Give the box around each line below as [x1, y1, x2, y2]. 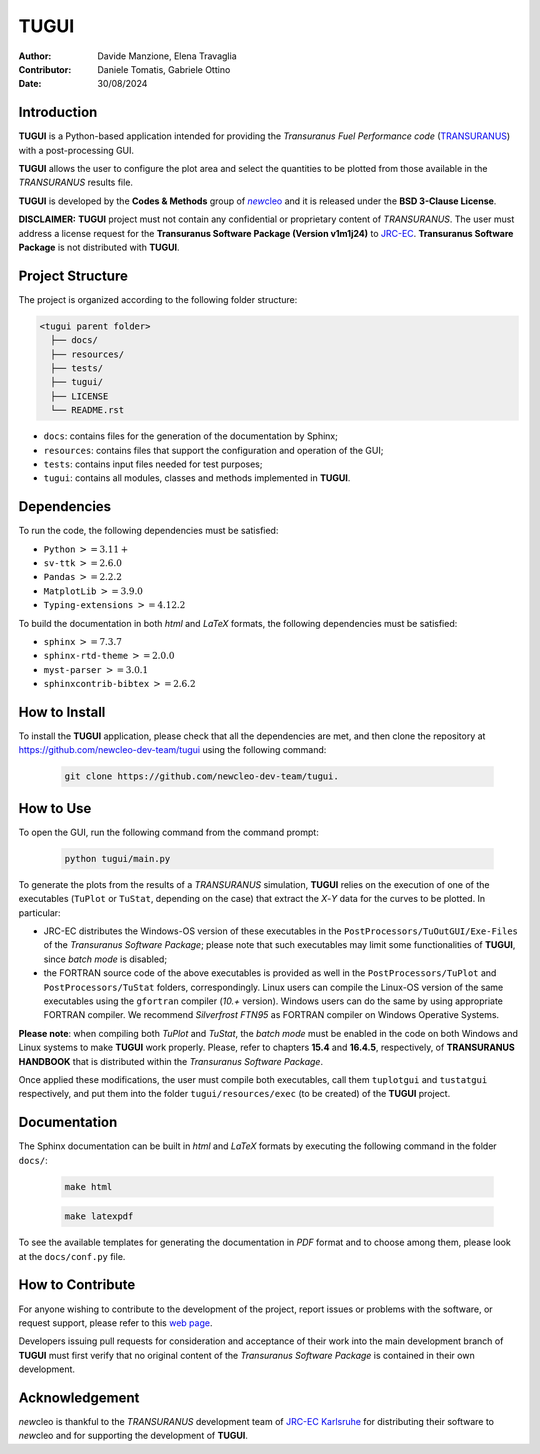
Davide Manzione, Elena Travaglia [97, 50, 237, 62]
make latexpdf [64, 1211, 134, 1222]
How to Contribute [18, 1276, 136, 1294]
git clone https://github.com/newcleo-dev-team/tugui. [64, 771, 339, 782]
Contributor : [18, 63, 72, 75]
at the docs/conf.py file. [18, 1250, 126, 1262]
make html [64, 1181, 113, 1192]
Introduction [18, 104, 98, 121]
